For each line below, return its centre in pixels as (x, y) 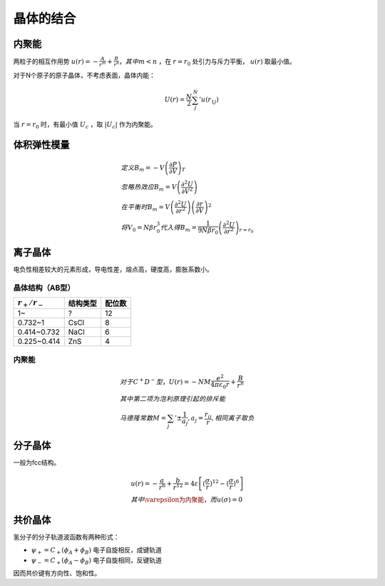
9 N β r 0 (208, 231)
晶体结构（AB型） (44, 288)
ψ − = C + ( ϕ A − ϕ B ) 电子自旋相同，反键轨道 (96, 561)
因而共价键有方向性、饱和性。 (57, 573)
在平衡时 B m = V (145, 208)
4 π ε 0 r (220, 385)
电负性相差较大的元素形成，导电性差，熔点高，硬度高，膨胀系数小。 (113, 269)
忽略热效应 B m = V (149, 188)
